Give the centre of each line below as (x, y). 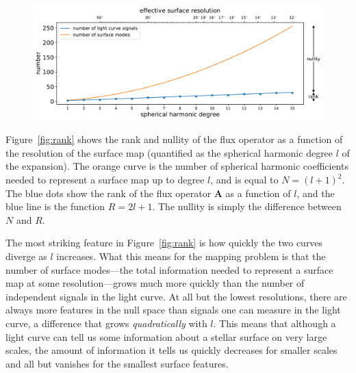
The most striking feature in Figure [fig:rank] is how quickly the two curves (164, 243)
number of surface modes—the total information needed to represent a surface (169, 269)
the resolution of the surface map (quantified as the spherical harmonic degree (169, 152)
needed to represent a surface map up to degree (105, 180)
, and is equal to (244, 180)
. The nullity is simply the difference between (247, 206)
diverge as (26, 256)
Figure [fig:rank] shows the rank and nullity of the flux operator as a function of (174, 139)
